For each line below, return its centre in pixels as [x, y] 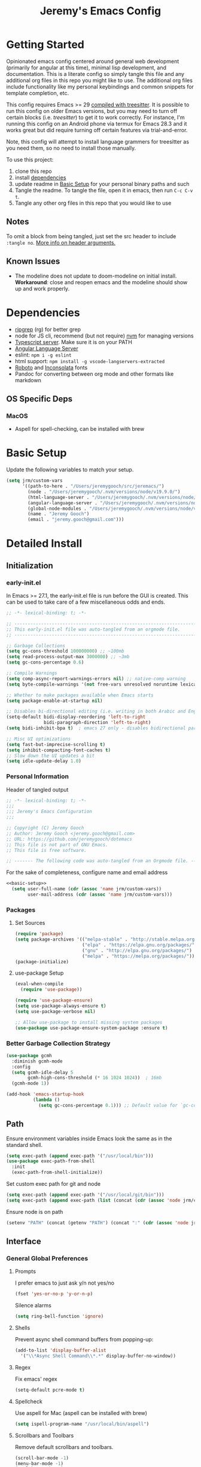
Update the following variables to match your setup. [70, 470]
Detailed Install [44, 544]
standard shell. [25, 1145]
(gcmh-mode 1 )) [31, 1083]
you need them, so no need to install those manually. [71, 148]
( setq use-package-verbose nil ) [55, 1011]
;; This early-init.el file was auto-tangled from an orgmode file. [93, 629]
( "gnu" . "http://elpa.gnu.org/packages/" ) [137, 950]
